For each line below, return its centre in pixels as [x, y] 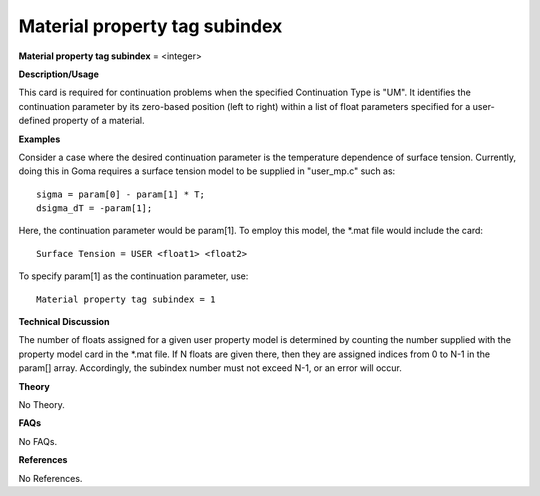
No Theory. [41, 404]
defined [34, 121]
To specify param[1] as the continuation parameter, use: [133, 276]
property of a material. [98, 121]
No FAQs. [38, 441]
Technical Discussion [64, 322]
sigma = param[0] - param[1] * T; [120, 194]
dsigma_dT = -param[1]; [94, 208]
